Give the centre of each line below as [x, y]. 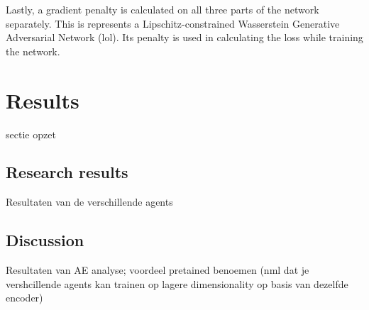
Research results [67, 172]
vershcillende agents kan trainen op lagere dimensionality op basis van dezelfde [177, 283]
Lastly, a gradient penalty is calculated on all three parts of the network [163, 9]
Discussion [45, 240]
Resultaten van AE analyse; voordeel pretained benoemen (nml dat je [158, 270]
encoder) [24, 298]
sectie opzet [31, 134]
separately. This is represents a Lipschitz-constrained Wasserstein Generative [173, 23]
